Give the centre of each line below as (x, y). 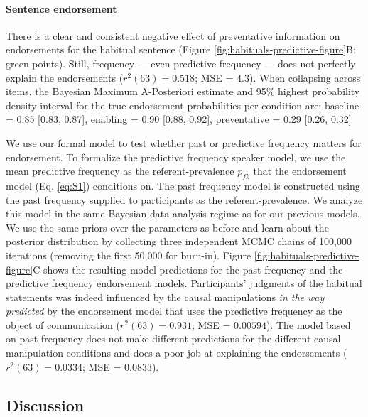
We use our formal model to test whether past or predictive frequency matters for (184, 142)
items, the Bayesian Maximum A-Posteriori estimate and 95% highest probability (183, 91)
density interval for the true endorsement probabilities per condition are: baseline (183, 105)
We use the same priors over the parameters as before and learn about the (167, 227)
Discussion (45, 405)
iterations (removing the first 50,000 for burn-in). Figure (129, 255)
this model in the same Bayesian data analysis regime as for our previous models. (183, 213)
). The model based (308, 324)
